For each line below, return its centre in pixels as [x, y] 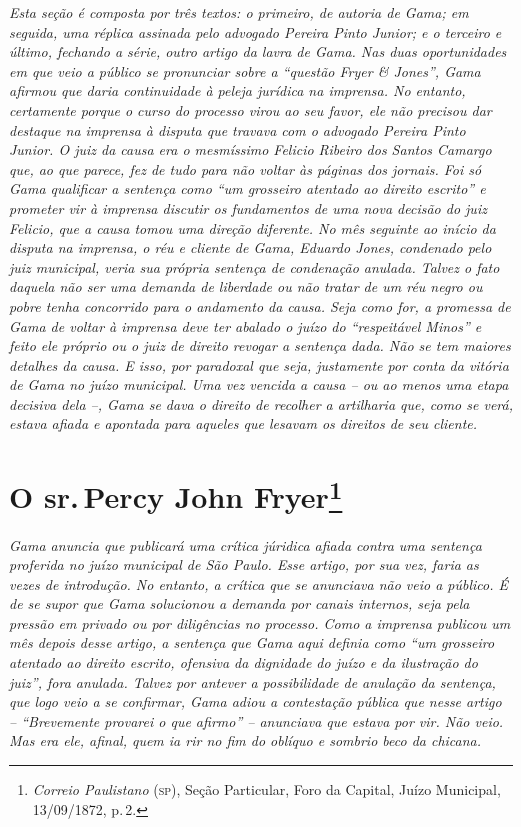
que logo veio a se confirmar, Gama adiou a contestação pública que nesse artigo [255, 701]
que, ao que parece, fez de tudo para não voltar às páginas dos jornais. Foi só [245, 168]
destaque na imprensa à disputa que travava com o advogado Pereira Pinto [237, 129]
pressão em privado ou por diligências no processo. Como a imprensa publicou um [260, 622]
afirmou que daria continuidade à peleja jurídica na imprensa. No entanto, [237, 90]
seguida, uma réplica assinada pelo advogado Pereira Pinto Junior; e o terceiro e [255, 31]
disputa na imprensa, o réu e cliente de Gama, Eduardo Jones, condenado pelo [250, 247]
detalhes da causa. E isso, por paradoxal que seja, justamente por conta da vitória [259, 364]
